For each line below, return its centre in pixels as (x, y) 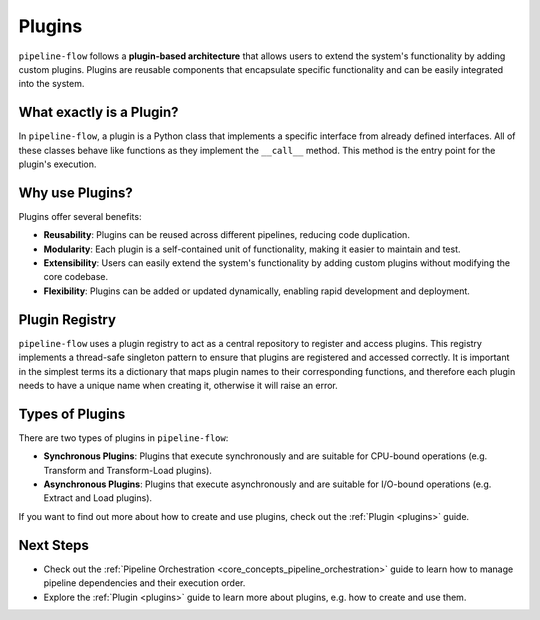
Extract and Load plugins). (98, 498)
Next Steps (53, 545)
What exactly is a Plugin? (98, 112)
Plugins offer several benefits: (80, 216)
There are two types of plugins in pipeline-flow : (123, 437)
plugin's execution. (57, 164)
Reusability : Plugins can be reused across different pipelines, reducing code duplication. (226, 235)
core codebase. (76, 277)
